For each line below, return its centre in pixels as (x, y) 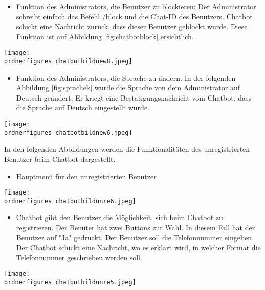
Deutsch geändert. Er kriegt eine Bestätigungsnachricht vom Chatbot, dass (134, 97)
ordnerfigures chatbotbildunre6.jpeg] (70, 201)
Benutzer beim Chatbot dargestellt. (60, 159)
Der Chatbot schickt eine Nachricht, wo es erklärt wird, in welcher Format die (138, 247)
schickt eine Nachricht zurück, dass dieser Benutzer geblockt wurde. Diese (132, 26)
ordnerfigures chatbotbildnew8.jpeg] (68, 62)
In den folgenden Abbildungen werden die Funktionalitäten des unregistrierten (127, 149)
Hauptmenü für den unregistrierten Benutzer (86, 176)
